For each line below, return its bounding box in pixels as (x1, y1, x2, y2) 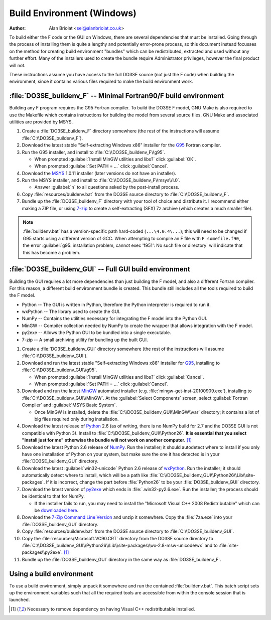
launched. (9, 597, 30, 603)
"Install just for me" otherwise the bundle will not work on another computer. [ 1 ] (22, 437, 192, 443)
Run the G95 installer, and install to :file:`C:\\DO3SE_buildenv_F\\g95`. (22, 149, 166, 155)
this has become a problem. (23, 249, 80, 255)
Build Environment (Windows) (9, 8, 137, 19)
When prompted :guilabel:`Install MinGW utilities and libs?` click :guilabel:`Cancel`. (34, 374, 204, 380)
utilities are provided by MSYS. (9, 118, 73, 125)
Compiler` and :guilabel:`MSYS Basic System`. (22, 402, 117, 408)
